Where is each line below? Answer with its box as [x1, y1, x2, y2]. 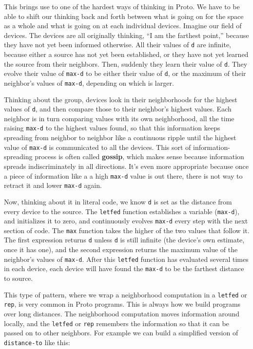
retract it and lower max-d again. [4, 180, 102, 190]
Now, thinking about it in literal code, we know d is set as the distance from [4, 196, 232, 206]
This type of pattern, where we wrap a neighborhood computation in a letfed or [4, 289, 247, 299]
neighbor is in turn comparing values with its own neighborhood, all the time [4, 113, 234, 123]
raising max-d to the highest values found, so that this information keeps [4, 123, 220, 133]
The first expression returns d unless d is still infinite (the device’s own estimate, [4, 235, 245, 245]
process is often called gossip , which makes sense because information [35, 151, 244, 162]
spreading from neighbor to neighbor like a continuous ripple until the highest [4, 132, 236, 143]
